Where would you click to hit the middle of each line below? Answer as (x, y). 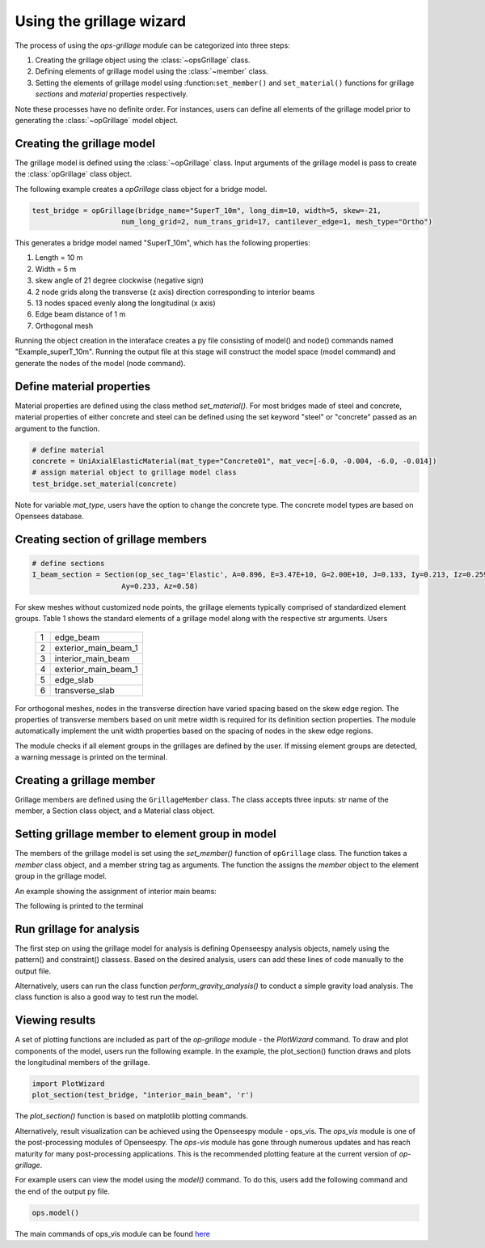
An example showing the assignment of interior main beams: (116, 891)
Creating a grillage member (85, 780)
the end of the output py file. (63, 1191)
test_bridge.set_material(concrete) (105, 483)
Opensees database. (49, 516)
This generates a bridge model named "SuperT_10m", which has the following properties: (163, 242)
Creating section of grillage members (111, 539)
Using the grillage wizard (100, 21)
